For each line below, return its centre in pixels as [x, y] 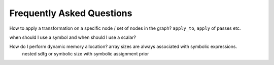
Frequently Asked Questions [71, 13]
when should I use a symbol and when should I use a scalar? [73, 37]
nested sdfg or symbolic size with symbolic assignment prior [85, 53]
